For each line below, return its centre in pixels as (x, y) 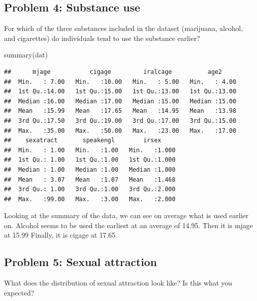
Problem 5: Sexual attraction (81, 262)
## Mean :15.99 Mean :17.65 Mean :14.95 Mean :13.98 (120, 111)
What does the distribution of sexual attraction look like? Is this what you (118, 283)
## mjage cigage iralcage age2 (113, 72)
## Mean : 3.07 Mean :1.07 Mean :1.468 (90, 179)
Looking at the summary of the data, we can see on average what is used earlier (126, 215)
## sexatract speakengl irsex (83, 141)
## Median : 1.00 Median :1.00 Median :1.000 (90, 169)
